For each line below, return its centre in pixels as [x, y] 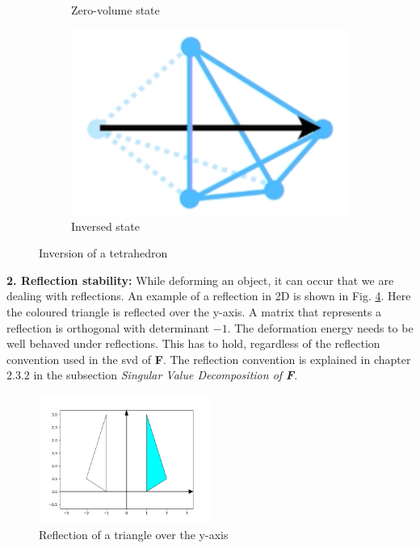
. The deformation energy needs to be [320, 327]
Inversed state [105, 226]
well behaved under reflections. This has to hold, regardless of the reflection [193, 343]
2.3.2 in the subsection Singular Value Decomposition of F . [152, 375]
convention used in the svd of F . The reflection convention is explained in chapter [209, 359]
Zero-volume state [115, 10]
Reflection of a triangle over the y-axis [134, 534]
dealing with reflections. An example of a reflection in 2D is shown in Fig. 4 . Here [209, 296]
